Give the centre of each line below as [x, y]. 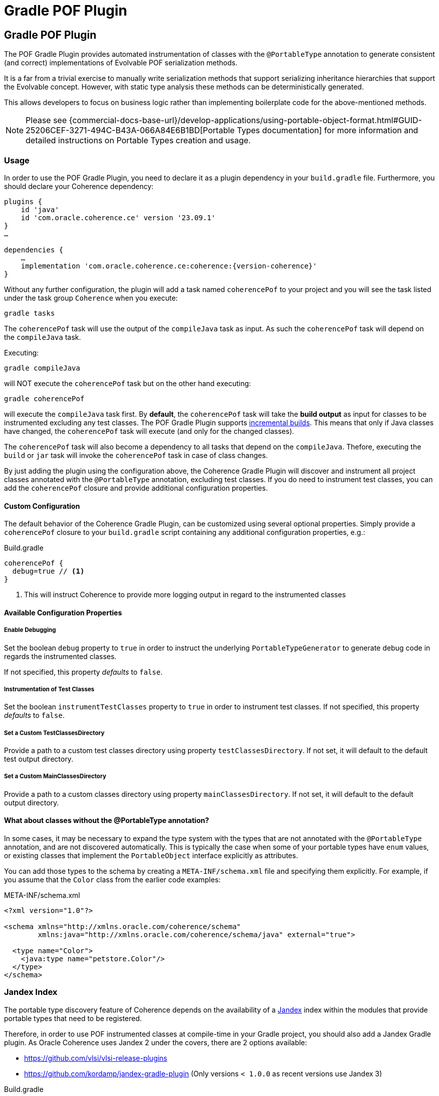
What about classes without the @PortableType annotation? [107, 820]
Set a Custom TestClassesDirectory [54, 733]
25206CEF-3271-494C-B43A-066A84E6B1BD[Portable [130, 130]
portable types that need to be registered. [73, 1018]
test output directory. [39, 759]
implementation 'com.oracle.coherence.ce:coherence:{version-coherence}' [169, 266]
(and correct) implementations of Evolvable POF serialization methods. [121, 63]
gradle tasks [30, 313]
